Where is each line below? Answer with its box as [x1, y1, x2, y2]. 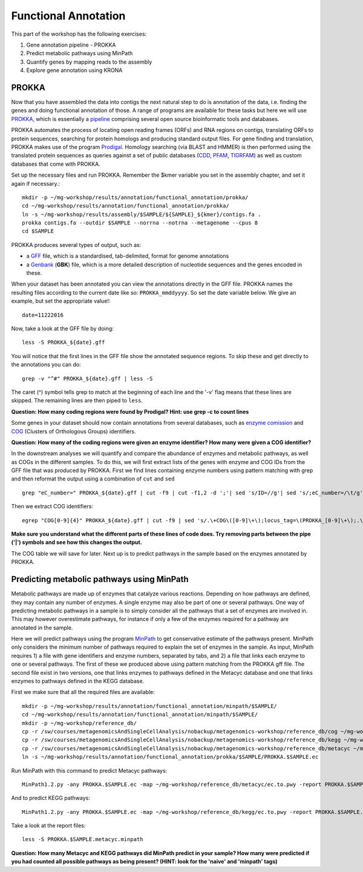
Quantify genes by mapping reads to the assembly [26, 58, 152, 65]
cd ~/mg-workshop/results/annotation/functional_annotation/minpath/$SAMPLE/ [22, 711, 258, 718]
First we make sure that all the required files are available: [11, 689, 155, 696]
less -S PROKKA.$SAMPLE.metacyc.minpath [22, 836, 143, 843]
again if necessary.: [11, 180, 60, 187]
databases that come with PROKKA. [11, 160, 101, 168]
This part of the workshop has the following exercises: [11, 30, 147, 38]
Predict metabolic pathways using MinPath [26, 50, 133, 57]
